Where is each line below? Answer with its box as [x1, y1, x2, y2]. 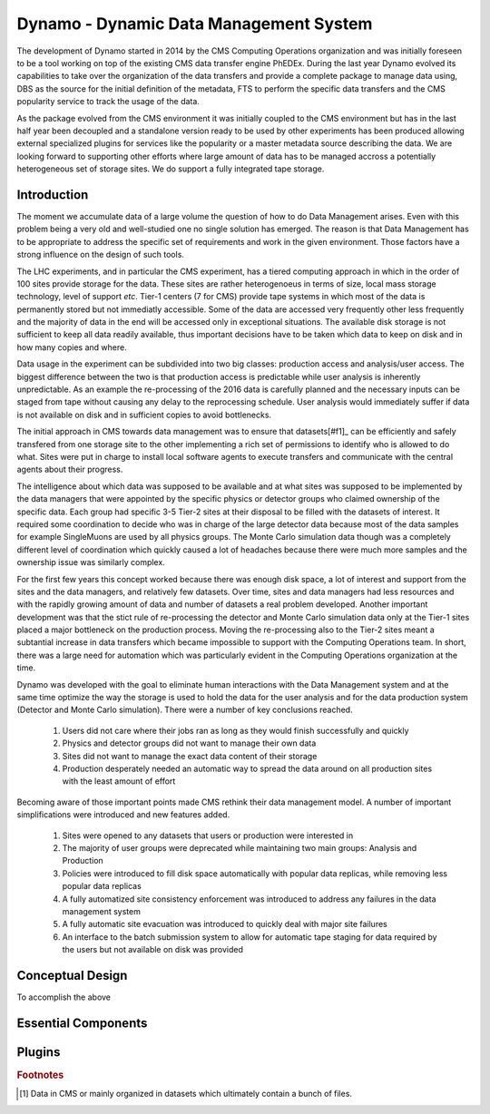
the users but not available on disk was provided [62, 944, 244, 955]
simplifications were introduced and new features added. [16, 809, 230, 820]
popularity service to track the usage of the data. [16, 96, 200, 107]
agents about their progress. [16, 464, 123, 475]
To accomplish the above [16, 992, 112, 1002]
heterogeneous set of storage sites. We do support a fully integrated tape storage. [16, 163, 325, 174]
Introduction [16, 187, 89, 202]
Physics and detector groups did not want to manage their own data [62, 738, 317, 748]
